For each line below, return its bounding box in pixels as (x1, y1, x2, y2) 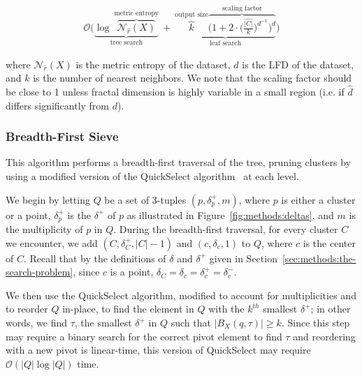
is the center (303, 235, 356, 250)
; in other (310, 301, 351, 316)
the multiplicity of (6, 222, 83, 236)
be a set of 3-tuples (104, 192, 187, 206)
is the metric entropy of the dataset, (75, 57, 231, 71)
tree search (110, 39, 143, 47)
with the (208, 301, 245, 316)
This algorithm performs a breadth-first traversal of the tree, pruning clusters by (6, 155, 351, 170)
